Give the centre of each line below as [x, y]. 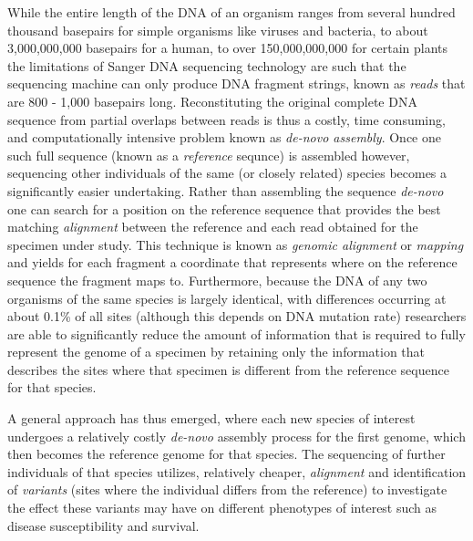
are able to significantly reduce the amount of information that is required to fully [236, 333]
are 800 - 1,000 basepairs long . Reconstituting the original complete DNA [212, 101]
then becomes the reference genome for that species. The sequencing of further [226, 454]
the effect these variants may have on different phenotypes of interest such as [222, 508]
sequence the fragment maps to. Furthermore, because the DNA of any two [217, 280]
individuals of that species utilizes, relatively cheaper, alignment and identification [237, 471]
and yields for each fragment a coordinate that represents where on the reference [232, 262]
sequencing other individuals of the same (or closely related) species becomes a [227, 173]
